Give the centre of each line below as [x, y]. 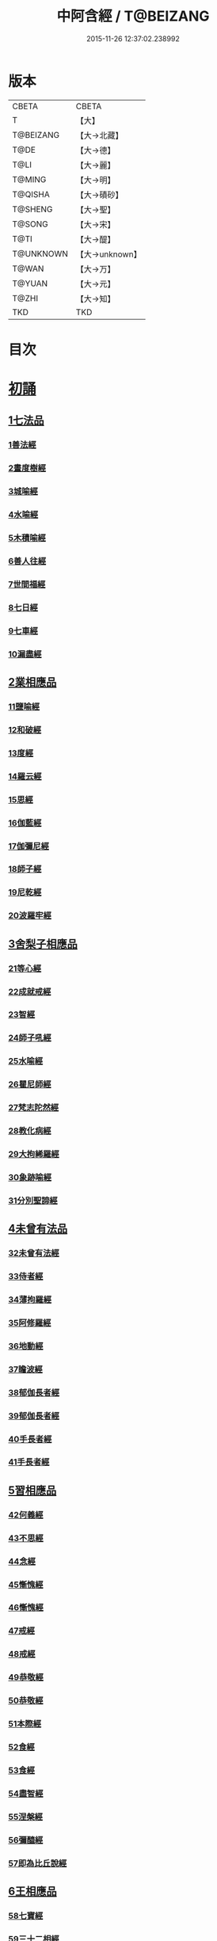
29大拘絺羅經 [34, 1154]
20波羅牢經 [30, 915]
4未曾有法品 [38, 1229]
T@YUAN [30, 284]
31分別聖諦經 [33, 1201]
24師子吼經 [30, 1038]
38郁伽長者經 [34, 1392]
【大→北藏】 [99, 135]
